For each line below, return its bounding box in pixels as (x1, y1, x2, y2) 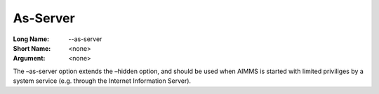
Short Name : (13, 44, 51, 52)
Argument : (13, 54, 46, 63)
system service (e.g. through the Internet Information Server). (13, 77, 192, 85)
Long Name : (13, 35, 49, 43)
